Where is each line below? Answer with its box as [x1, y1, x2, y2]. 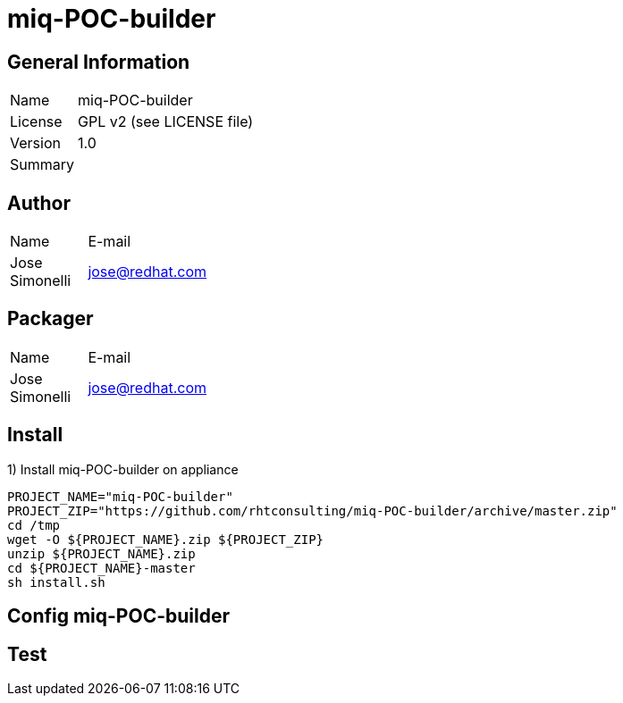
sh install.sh [7, 574, 105, 590]
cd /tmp [7, 517, 61, 532]
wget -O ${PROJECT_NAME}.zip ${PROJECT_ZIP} [7, 531, 324, 547]
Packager [7, 307, 94, 331]
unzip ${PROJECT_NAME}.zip [7, 546, 196, 561]
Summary [10, 155, 75, 174]
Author [7, 191, 71, 214]
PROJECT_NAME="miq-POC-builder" [7, 489, 233, 504]
